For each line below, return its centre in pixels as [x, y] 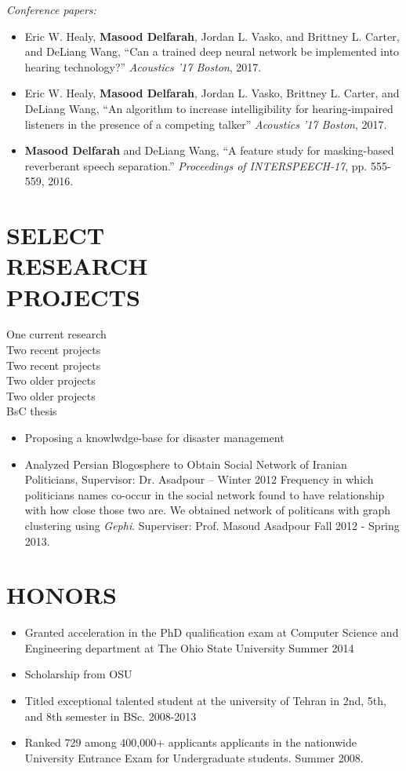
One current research [56, 334]
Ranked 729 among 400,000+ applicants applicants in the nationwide [190, 742]
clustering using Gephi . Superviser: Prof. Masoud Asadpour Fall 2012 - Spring [212, 525]
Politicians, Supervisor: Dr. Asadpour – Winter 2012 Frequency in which [199, 479]
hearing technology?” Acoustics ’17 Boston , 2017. [143, 66]
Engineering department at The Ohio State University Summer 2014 [189, 647]
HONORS [62, 595]
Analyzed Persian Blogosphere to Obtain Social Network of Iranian [186, 464]
